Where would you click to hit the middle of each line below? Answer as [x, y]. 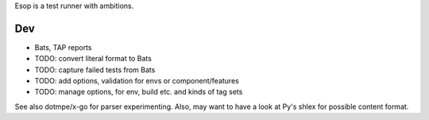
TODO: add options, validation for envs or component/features [137, 81]
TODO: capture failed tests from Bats [95, 70]
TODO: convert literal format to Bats [93, 59]
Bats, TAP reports [63, 47]
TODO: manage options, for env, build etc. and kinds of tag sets [139, 92]
